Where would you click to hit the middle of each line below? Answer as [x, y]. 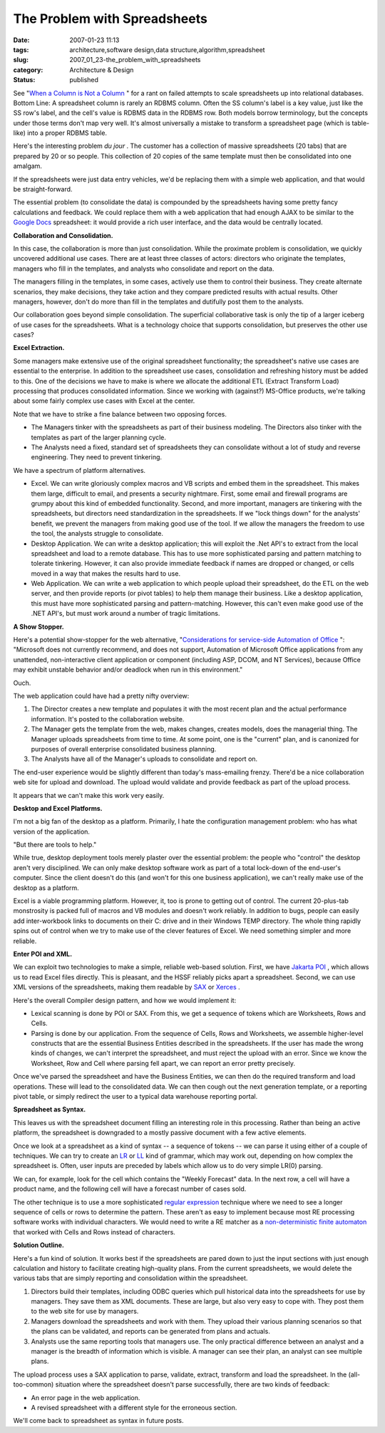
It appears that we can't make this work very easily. [89, 795]
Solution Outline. [38, 1245]
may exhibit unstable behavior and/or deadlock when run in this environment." [128, 670]
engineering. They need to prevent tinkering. [97, 457]
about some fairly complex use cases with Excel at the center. [104, 401]
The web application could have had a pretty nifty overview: [101, 696]
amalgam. [28, 166]
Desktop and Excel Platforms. [58, 808]
